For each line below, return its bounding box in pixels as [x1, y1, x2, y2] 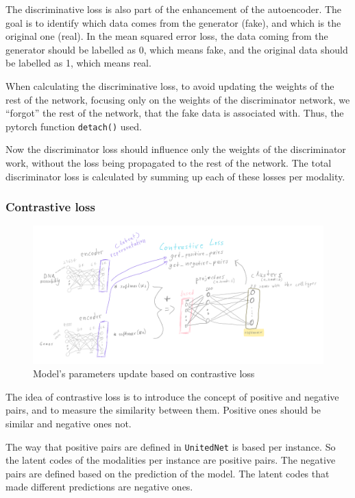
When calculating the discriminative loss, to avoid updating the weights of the [5, 78, 334, 93]
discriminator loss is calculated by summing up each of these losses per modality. [5, 169, 345, 183]
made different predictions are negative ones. [5, 479, 193, 494]
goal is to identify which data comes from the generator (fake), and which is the [5, 15, 341, 29]
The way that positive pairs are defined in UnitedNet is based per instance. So [5, 439, 336, 453]
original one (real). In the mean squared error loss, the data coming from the [5, 29, 328, 43]
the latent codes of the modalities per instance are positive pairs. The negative [5, 453, 336, 467]
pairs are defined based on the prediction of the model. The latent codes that [5, 466, 330, 480]
